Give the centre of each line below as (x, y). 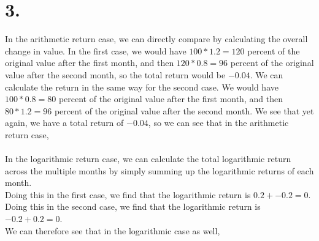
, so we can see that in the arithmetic (218, 123)
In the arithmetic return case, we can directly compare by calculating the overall (156, 39)
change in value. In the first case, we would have (96, 50)
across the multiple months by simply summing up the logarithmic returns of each (159, 170)
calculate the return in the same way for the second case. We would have (142, 87)
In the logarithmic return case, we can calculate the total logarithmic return (148, 159)
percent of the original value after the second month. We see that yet (184, 110)
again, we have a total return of (64, 123)
